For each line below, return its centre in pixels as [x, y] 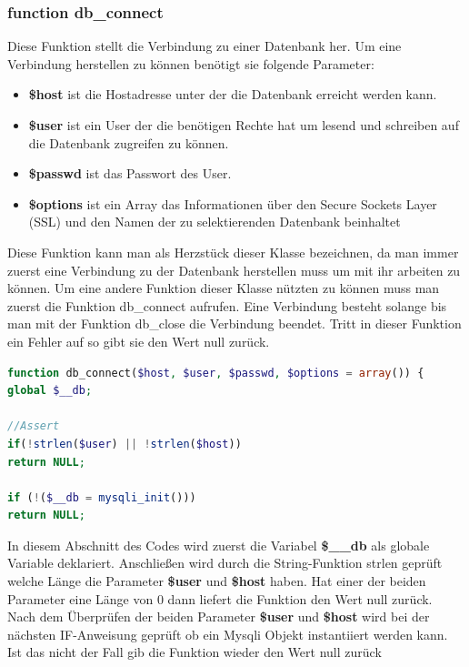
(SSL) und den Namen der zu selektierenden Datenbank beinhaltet [215, 222]
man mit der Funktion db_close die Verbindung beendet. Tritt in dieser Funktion [234, 323]
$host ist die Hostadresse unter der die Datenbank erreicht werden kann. [233, 94]
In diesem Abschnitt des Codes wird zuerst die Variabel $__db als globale [219, 545]
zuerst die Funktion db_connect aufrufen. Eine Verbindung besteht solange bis [227, 305]
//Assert [34, 426]
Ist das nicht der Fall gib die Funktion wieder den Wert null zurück [195, 652]
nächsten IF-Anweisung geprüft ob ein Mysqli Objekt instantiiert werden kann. [228, 634]
